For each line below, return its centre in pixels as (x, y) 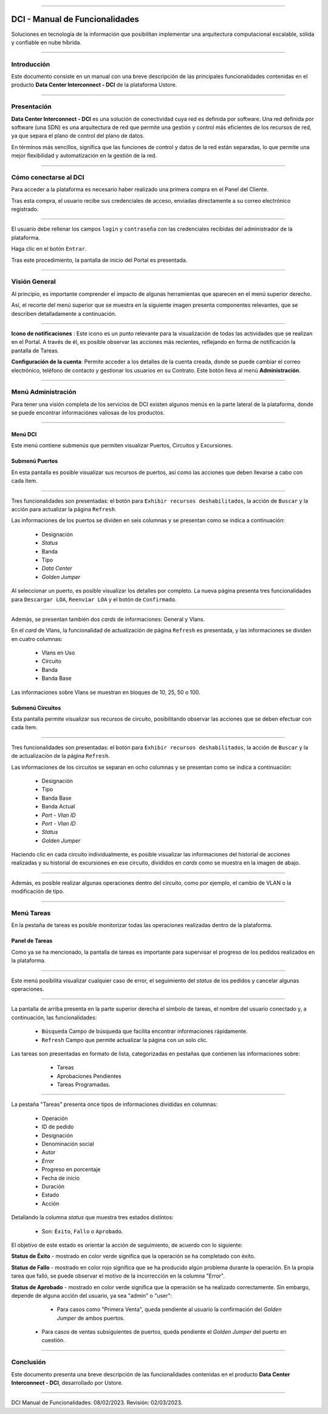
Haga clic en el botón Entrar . (49, 249)
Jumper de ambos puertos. (91, 1318)
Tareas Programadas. (84, 1085)
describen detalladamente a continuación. (64, 313)
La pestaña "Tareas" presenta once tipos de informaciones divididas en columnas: (114, 1104)
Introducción (31, 64)
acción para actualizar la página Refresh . (64, 509)
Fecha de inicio (61, 1178)
